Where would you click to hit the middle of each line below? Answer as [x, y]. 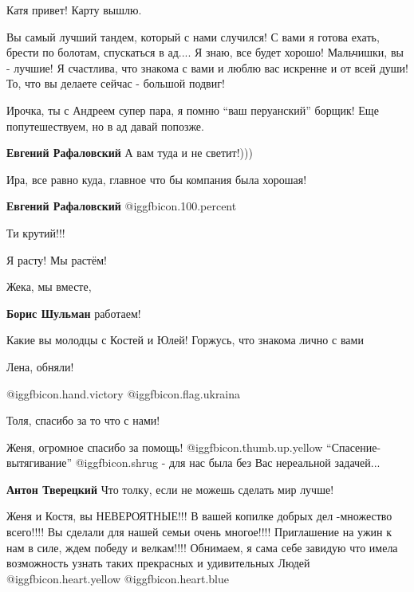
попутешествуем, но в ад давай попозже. [105, 125]
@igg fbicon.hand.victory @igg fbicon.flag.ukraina [124, 393]
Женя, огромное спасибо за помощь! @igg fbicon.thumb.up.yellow [165, 447]
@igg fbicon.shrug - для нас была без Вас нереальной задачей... [228, 463]
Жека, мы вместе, [49, 286]
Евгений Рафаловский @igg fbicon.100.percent [122, 206]
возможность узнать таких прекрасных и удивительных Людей [158, 563]
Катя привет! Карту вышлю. [74, 10]
